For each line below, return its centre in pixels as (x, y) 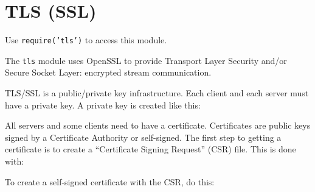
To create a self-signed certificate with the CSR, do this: (110, 181)
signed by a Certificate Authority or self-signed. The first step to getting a (143, 137)
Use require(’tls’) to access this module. (86, 40)
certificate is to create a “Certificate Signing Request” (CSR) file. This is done (151, 149)
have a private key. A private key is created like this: (103, 105)
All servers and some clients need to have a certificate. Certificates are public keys (158, 125)
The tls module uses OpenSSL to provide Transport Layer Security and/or (146, 60)
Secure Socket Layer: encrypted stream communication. (108, 72)
